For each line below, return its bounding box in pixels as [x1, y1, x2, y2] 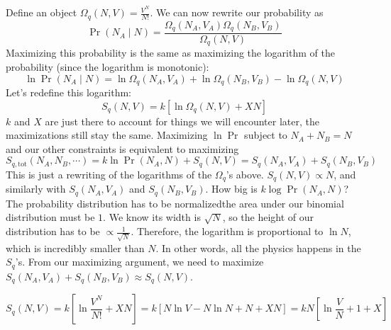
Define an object [6, 5, 77, 20]
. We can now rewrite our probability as [150, 5, 324, 20]
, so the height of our [222, 210, 314, 224]
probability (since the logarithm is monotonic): [6, 59, 209, 74]
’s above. [226, 166, 264, 181]
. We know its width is [103, 210, 201, 224]
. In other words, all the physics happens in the [155, 240, 361, 255]
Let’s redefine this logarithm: [6, 85, 131, 100]
